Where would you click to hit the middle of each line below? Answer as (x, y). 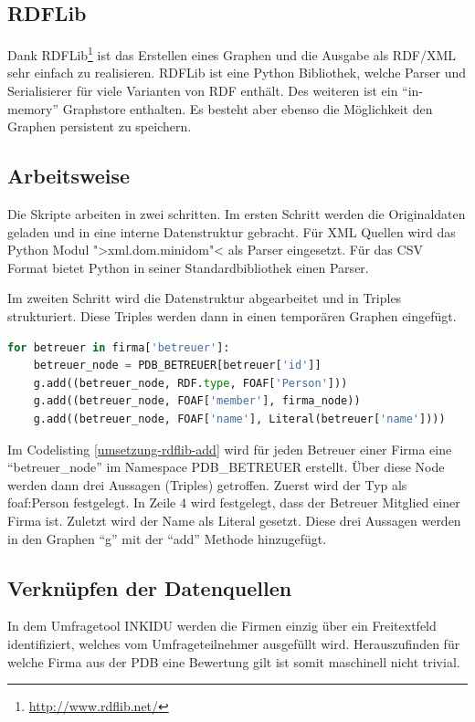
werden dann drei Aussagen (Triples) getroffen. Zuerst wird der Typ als (207, 484)
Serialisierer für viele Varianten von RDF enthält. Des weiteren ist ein (203, 91)
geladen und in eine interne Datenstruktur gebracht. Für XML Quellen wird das (232, 231)
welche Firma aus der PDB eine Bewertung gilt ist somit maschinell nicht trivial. (234, 661)
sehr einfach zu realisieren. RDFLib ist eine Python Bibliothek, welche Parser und (237, 73)
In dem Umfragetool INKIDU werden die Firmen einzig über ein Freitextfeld (222, 626)
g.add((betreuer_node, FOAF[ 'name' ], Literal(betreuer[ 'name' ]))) (239, 419)
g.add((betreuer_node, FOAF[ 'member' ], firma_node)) (197, 401)
